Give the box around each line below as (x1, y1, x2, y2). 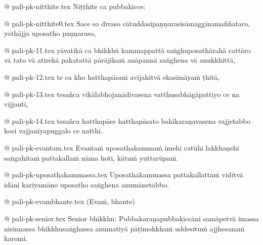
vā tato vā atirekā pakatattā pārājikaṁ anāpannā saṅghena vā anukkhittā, (4, 55, 236, 65)
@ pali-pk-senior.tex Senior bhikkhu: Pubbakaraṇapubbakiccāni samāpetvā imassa (4, 213, 259, 223)
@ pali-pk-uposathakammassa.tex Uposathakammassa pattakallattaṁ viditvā (4, 169, 243, 180)
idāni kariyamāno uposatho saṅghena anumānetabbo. (4, 179, 169, 189)
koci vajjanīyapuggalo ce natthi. (4, 125, 103, 136)
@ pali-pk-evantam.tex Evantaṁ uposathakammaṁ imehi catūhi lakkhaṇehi (4, 142, 239, 153)
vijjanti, (4, 99, 28, 109)
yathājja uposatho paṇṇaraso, (4, 28, 96, 38)
